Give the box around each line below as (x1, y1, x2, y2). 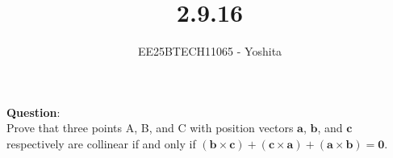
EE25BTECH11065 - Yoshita (137, 43, 282, 60)
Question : (6, 103, 61, 120)
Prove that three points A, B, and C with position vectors (6, 119, 294, 136)
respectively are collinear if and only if (6, 135, 196, 152)
